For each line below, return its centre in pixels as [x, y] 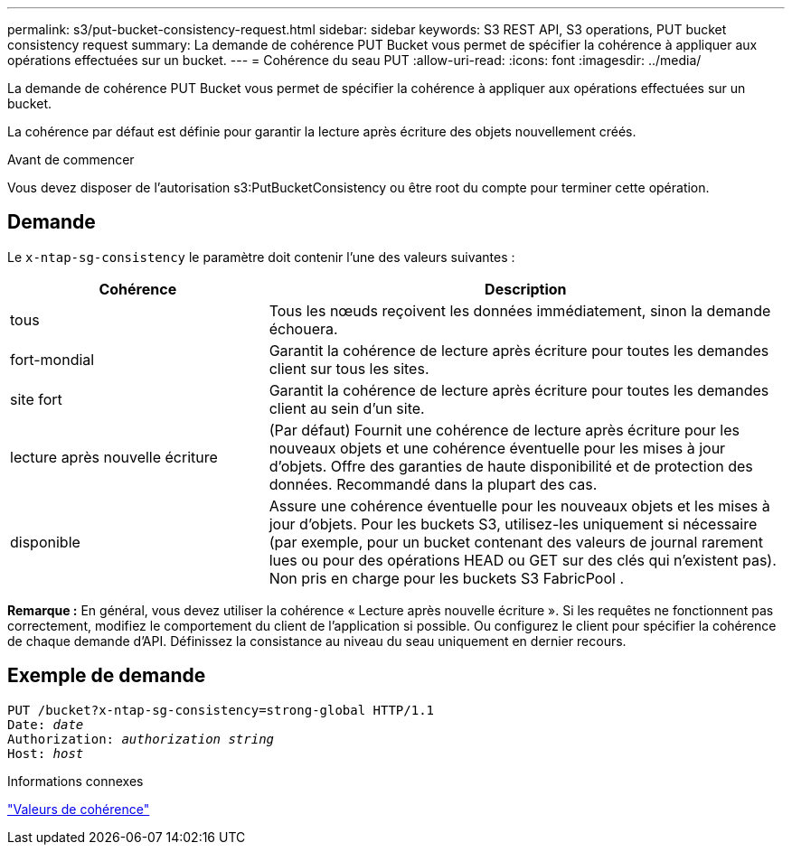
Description [526, 289]
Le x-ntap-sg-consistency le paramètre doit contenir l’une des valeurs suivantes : [261, 257]
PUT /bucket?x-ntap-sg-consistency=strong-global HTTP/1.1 [221, 710]
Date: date [46, 724]
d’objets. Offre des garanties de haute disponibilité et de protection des [511, 466]
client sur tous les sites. [349, 368]
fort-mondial [52, 359]
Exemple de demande [107, 676]
